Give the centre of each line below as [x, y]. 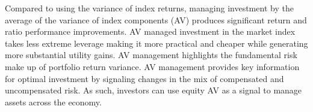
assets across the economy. [53, 102]
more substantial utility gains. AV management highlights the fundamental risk [151, 55]
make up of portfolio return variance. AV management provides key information [152, 66]
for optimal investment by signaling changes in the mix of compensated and [144, 78]
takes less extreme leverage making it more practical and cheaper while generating [156, 43]
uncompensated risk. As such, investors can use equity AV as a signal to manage [153, 90]
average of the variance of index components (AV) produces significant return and [156, 19]
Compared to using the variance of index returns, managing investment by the [149, 8]
